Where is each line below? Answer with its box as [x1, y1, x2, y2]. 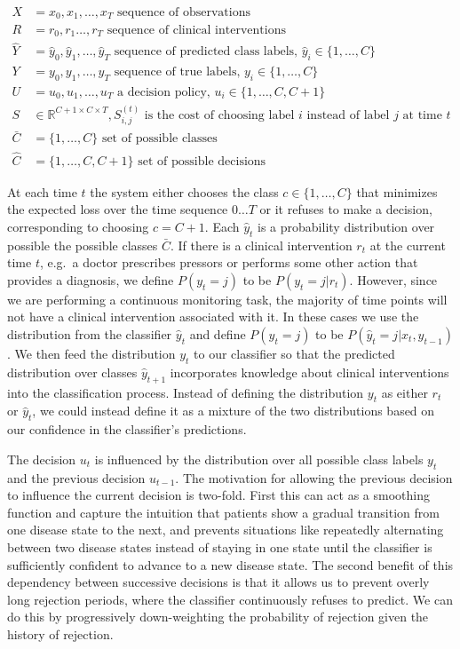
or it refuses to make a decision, [259, 200, 432, 218]
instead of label [306, 108, 390, 122]
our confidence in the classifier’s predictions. [7, 420, 247, 439]
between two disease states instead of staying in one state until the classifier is [7, 537, 432, 556]
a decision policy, [117, 85, 210, 99]
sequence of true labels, [114, 66, 241, 79]
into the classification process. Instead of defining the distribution [7, 383, 364, 401]
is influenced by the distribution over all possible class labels [94, 449, 424, 468]
